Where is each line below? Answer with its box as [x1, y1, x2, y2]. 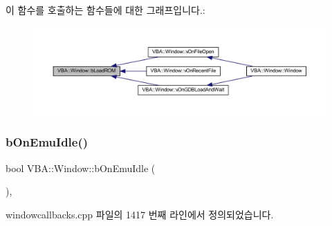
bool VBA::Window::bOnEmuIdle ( [6, 160, 156, 175]
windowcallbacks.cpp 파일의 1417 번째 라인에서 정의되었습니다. [6, 207, 274, 221]
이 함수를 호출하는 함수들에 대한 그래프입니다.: [6, 3, 205, 17]
